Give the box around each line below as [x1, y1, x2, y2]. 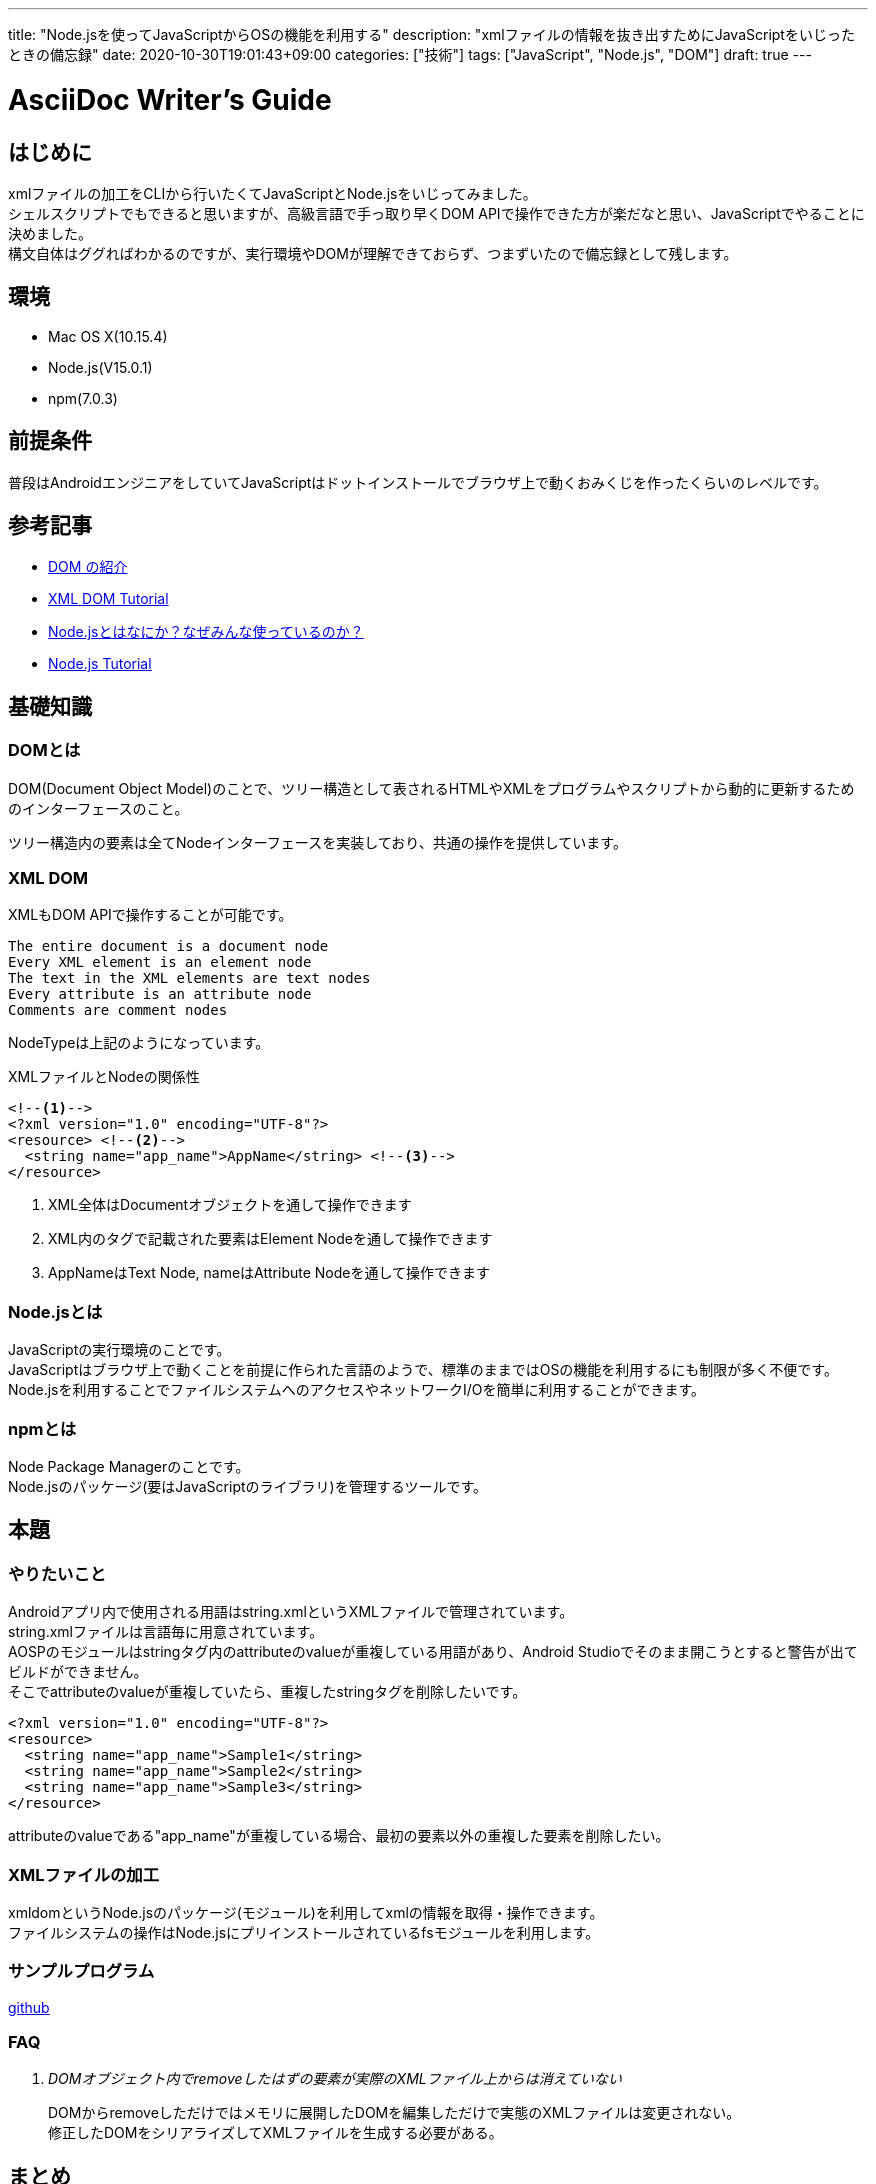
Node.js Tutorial [48, 655, 152, 673]
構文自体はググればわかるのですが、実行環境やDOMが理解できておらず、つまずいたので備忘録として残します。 [8, 244, 738, 262]
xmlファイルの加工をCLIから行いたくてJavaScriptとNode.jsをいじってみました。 [8, 184, 537, 202]
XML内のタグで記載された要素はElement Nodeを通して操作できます [48, 1230, 493, 1248]
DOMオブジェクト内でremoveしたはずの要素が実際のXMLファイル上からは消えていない [48, 2070, 623, 2088]
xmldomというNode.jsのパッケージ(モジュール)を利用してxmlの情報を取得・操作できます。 [8, 1903, 604, 1921]
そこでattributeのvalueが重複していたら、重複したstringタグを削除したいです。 [8, 1683, 527, 1701]
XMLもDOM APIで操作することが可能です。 [8, 906, 293, 924]
